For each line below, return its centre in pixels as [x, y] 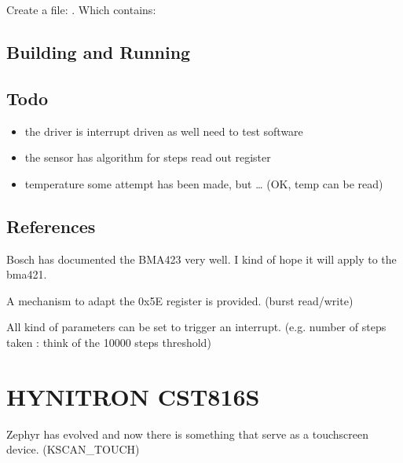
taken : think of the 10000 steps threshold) [109, 342]
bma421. [27, 274]
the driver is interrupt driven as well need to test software [164, 131]
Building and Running [99, 51]
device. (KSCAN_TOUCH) [73, 449]
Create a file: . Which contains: [81, 9]
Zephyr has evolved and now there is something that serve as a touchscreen [188, 434]
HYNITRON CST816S [133, 396]
